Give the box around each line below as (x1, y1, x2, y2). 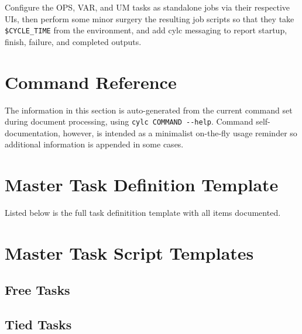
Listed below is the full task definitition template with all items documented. (5, 206, 281, 219)
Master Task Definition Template (5, 173, 279, 197)
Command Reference (5, 70, 177, 94)
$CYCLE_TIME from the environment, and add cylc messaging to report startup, (5, 24, 287, 36)
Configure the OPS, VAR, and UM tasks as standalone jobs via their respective (5, 1, 290, 13)
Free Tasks (5, 281, 70, 299)
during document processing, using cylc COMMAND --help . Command (5, 115, 253, 128)
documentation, (5, 126, 60, 139)
